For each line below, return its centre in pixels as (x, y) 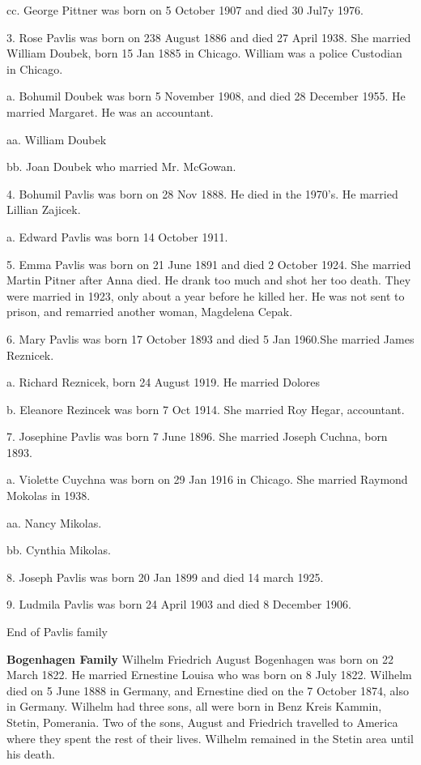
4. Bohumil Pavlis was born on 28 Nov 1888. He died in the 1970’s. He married (202, 193)
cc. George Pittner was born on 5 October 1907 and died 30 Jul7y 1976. (185, 10)
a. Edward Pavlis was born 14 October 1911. (117, 236)
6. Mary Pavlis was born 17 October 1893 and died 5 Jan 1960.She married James (210, 338)
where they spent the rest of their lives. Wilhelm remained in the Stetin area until (210, 738)
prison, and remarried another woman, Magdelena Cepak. (150, 312)
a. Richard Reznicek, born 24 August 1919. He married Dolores (164, 382)
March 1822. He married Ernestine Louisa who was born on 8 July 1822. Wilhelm (209, 675)
